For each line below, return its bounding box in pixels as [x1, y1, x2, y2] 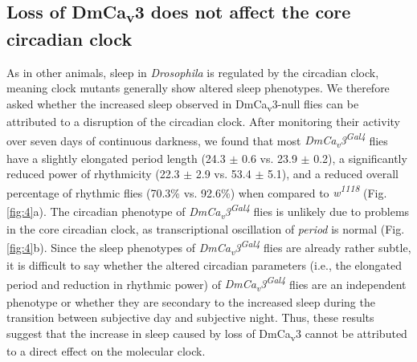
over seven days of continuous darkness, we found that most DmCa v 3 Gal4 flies [6, 129, 388, 151]
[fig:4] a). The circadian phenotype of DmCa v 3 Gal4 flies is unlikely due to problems [6, 201, 410, 222]
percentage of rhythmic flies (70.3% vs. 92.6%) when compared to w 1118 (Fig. [6, 181, 387, 201]
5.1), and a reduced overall [267, 165, 399, 182]
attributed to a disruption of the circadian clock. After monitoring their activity [6, 113, 400, 130]
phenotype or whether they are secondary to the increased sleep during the [6, 293, 375, 310]
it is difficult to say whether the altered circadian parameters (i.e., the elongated [6, 257, 402, 274]
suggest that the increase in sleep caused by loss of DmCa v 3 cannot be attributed [6, 324, 407, 344]
